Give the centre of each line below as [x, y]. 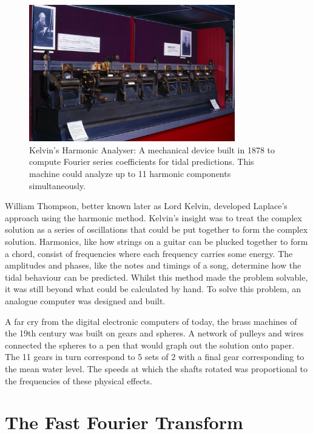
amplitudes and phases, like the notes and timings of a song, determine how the [153, 265]
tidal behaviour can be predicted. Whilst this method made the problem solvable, [156, 277]
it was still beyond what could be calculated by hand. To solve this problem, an [153, 289]
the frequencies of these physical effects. [79, 380]
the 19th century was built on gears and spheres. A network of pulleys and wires [154, 333]
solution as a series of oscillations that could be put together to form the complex [156, 229]
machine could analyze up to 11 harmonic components [130, 174]
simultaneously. [58, 185]
